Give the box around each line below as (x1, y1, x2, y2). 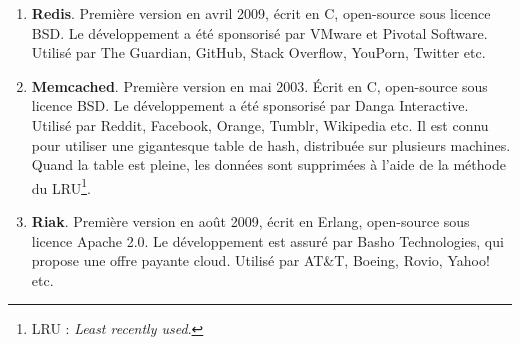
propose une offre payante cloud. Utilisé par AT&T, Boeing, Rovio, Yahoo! (31, 250, 490, 271)
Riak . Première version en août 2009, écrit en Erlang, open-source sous (31, 211, 470, 231)
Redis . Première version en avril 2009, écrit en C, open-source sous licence (31, 3, 491, 23)
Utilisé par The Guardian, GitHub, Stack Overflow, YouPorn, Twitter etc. (31, 42, 486, 63)
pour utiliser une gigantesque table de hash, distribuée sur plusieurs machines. (31, 134, 511, 155)
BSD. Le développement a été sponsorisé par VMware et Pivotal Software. (31, 22, 488, 43)
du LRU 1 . (31, 174, 91, 198)
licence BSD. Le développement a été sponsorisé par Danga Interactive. (31, 95, 469, 116)
